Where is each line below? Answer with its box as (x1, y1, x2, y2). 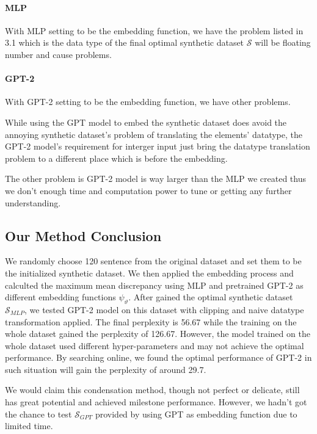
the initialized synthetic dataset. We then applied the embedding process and (5, 266, 294, 279)
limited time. (5, 419, 53, 432)
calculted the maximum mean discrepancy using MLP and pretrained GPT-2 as (5, 278, 304, 291)
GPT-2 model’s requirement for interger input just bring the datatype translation (5, 140, 310, 153)
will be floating (255, 36, 311, 49)
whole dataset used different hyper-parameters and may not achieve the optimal (5, 339, 304, 352)
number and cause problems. (5, 48, 112, 60)
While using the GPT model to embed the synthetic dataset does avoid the (5, 115, 287, 128)
